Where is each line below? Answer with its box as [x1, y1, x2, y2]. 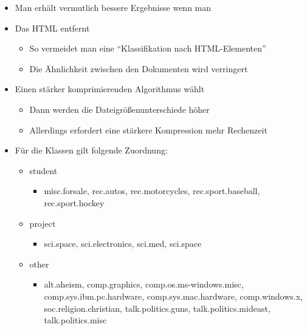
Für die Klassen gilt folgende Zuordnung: [15, 144, 168, 157]
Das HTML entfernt [15, 21, 90, 34]
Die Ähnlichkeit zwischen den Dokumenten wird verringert [29, 62, 248, 75]
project [29, 217, 56, 229]
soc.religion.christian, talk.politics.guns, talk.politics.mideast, [44, 301, 271, 314]
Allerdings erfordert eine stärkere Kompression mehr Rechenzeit [29, 123, 267, 136]
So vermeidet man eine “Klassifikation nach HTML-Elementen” [29, 42, 266, 55]
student [29, 164, 58, 177]
